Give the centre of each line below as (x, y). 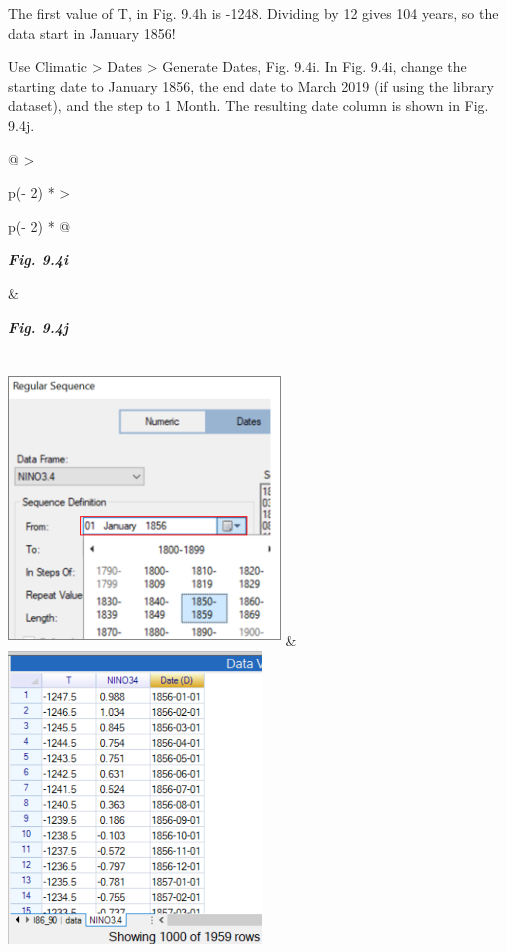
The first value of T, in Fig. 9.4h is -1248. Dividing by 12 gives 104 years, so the (253, 13)
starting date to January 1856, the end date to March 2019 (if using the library (251, 85)
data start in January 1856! (92, 32)
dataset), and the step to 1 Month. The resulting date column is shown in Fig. (248, 105)
